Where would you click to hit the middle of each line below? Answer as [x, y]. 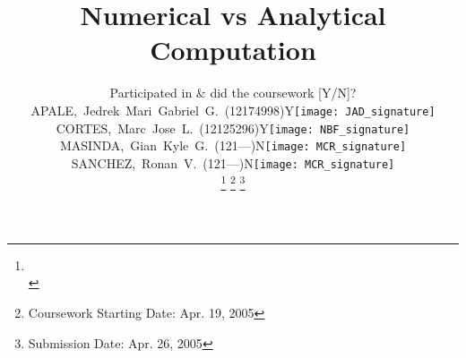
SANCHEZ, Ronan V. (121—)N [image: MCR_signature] [233, 162]
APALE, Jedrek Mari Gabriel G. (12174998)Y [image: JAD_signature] [233, 110]
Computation [233, 50]
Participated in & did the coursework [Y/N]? [233, 93]
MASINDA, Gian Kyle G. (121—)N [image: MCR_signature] [233, 145]
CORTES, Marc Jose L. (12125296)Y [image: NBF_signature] [233, 128]
